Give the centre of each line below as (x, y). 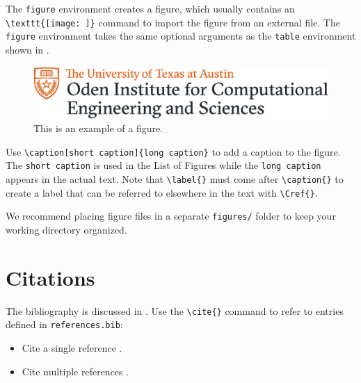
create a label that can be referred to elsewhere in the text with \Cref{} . (162, 192)
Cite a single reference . (72, 348)
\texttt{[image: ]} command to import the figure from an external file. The (173, 22)
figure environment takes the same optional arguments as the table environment (181, 36)
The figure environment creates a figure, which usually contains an (150, 8)
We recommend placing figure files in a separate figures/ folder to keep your (171, 216)
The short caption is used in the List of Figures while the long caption (163, 165)
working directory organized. (66, 229)
